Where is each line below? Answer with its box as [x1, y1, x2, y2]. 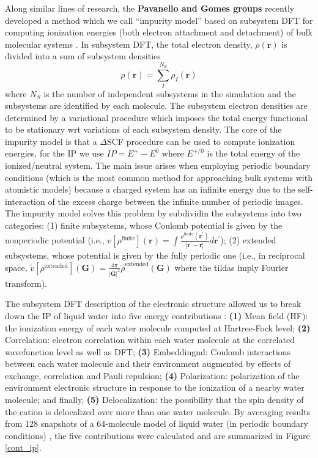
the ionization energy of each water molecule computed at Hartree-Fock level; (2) [5, 321, 311, 334]
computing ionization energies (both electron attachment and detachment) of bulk [5, 26, 313, 39]
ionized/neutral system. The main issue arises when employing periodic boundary [5, 159, 311, 172]
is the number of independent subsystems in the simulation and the [43, 87, 296, 100]
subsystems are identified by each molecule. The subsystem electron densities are [5, 99, 308, 112]
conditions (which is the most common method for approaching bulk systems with [5, 171, 312, 183]
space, [5, 260, 28, 273]
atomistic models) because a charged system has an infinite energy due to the [5, 183, 295, 196]
